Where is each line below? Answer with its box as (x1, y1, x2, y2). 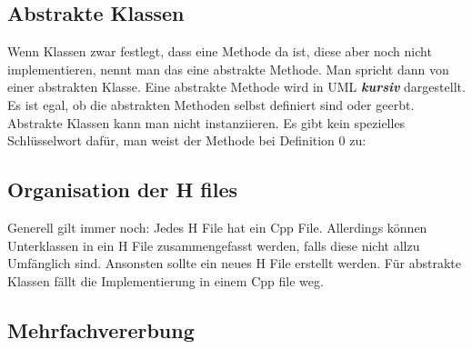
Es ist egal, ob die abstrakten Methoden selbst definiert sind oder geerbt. (7, 95, 415, 114)
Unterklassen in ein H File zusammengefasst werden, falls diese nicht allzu (7, 235, 420, 254)
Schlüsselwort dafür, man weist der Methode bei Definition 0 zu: (7, 131, 367, 150)
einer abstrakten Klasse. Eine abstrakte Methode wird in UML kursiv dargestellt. (7, 77, 466, 96)
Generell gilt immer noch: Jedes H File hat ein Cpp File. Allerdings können (7, 217, 427, 236)
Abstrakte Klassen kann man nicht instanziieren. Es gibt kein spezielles (7, 113, 406, 132)
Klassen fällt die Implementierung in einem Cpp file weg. (7, 271, 324, 290)
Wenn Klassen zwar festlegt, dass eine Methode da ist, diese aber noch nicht (7, 42, 432, 61)
